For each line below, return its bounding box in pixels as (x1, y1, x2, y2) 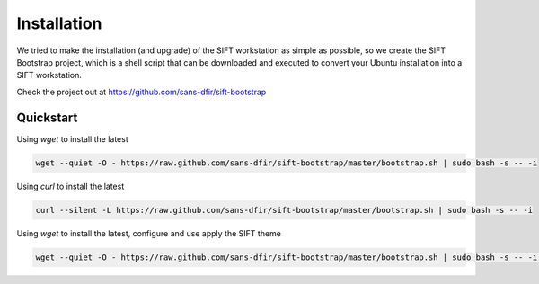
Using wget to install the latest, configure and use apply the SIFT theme (16, 227, 282, 238)
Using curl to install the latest (16, 181, 125, 191)
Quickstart (16, 110, 78, 125)
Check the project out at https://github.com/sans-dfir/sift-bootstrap (16, 86, 267, 97)
